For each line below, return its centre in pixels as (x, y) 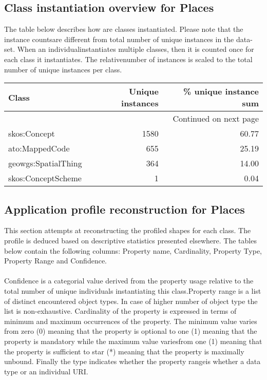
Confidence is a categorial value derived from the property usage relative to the (129, 281)
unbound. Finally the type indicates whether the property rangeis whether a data (132, 361)
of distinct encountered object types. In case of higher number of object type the (131, 301)
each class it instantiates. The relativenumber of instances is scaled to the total (128, 59)
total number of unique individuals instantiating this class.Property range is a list (133, 290)
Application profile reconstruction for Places (125, 209)
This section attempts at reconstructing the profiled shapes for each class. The (128, 230)
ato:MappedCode (39, 148)
